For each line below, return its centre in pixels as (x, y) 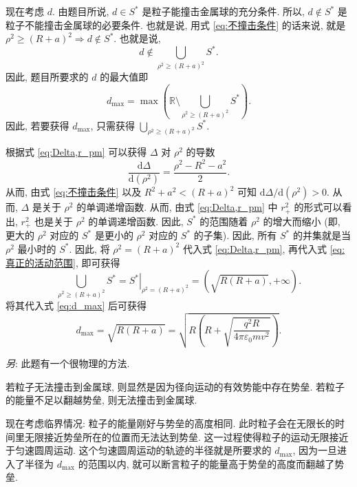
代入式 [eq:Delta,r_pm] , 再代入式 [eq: (264, 248)
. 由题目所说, (80, 11)
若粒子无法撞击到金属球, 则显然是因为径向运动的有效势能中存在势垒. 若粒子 (175, 386)
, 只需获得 (113, 125)
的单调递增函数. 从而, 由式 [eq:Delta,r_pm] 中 (177, 207)
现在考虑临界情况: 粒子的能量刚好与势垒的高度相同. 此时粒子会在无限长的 (171, 423)
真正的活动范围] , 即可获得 (63, 262)
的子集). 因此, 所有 (235, 235)
